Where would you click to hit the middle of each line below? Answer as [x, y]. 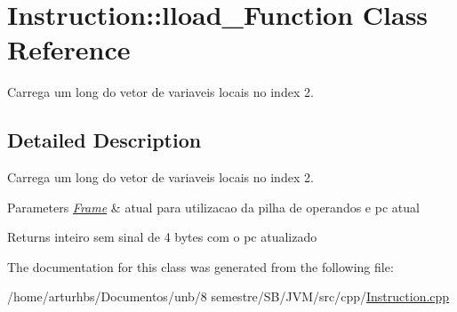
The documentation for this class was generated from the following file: [200, 266]
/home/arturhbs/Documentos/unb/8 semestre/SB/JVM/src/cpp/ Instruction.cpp [228, 296]
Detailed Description [104, 140]
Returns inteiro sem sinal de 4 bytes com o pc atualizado [162, 237]
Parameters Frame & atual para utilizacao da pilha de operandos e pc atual [213, 207]
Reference [69, 49]
